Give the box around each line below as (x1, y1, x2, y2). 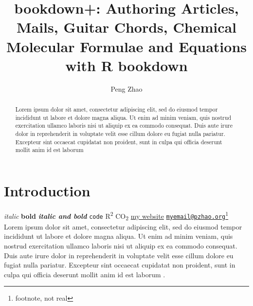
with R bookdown (65, 55, 188, 75)
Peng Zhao (110, 83, 143, 94)
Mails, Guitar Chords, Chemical (16, 17, 237, 37)
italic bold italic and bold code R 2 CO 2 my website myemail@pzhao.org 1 (4, 209, 229, 222)
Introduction (4, 181, 90, 201)
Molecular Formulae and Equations (6, 36, 247, 56)
